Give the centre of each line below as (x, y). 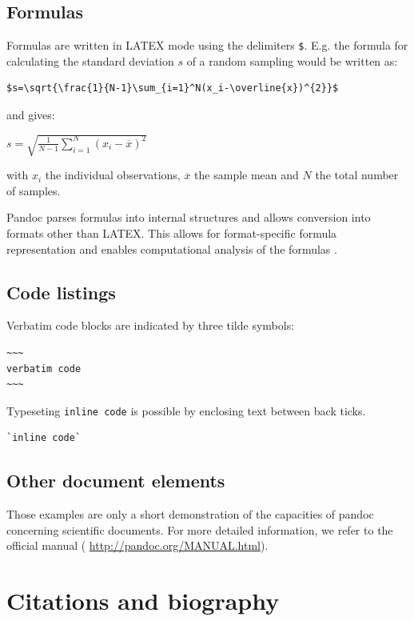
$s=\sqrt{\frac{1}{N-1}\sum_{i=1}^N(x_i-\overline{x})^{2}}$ (173, 88)
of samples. (34, 190)
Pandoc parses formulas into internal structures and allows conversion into (189, 217)
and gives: (31, 115)
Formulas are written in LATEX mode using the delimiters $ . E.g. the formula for (207, 45)
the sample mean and (247, 175)
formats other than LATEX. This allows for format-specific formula (172, 232)
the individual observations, (113, 175)
